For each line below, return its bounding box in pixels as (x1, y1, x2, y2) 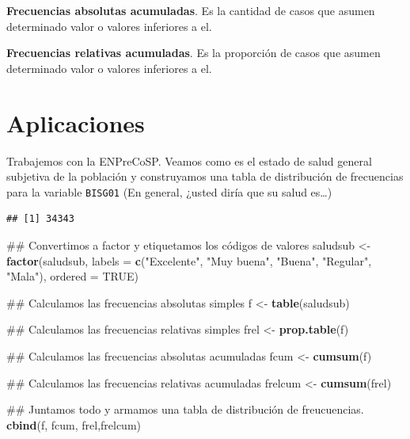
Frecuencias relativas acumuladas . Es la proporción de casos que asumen (6, 44, 381, 61)
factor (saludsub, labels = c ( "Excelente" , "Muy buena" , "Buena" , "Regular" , (6, 252, 372, 269)
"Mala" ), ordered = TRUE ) (6, 268, 139, 284)
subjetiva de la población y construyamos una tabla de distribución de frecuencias (6, 168, 404, 185)
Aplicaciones (6, 106, 145, 139)
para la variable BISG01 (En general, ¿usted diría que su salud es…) (6, 183, 332, 200)
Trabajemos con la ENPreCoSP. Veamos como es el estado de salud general (6, 152, 372, 169)
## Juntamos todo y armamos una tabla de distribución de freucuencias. (6, 401, 364, 418)
